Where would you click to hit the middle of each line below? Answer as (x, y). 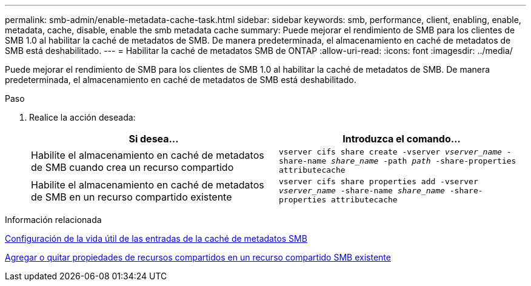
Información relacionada (53, 220)
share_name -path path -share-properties (424, 161)
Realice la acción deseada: (82, 117)
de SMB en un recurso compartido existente (132, 197)
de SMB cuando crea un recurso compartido (132, 167)
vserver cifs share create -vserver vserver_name (390, 152)
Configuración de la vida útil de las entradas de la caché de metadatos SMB (156, 238)
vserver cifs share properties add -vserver (379, 181)
